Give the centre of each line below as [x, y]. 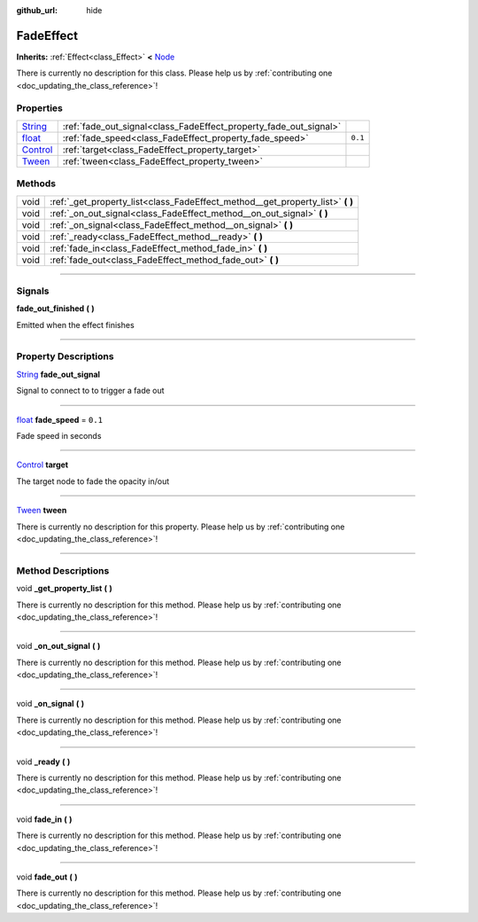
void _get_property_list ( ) [64, 589]
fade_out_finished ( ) [55, 309]
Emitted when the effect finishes [75, 324]
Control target [42, 465]
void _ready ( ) [43, 762]
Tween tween [42, 511]
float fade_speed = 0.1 [60, 419]
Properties [40, 108]
